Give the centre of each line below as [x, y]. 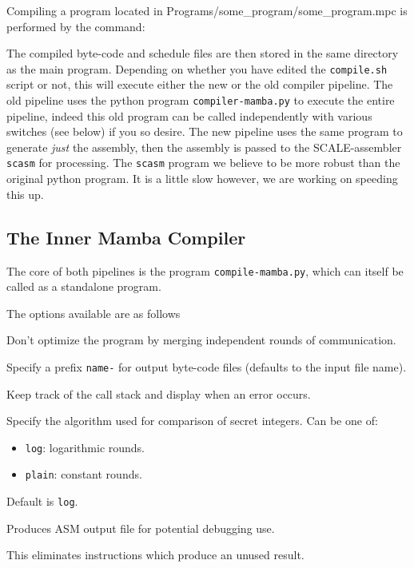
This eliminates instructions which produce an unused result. [155, 555]
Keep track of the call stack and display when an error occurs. [159, 393]
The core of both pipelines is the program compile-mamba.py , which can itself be [205, 270]
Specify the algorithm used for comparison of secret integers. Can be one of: [192, 421]
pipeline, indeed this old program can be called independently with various [189, 115]
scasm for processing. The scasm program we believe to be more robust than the [203, 163]
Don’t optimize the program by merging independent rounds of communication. [201, 340]
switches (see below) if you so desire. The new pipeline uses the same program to [205, 131]
